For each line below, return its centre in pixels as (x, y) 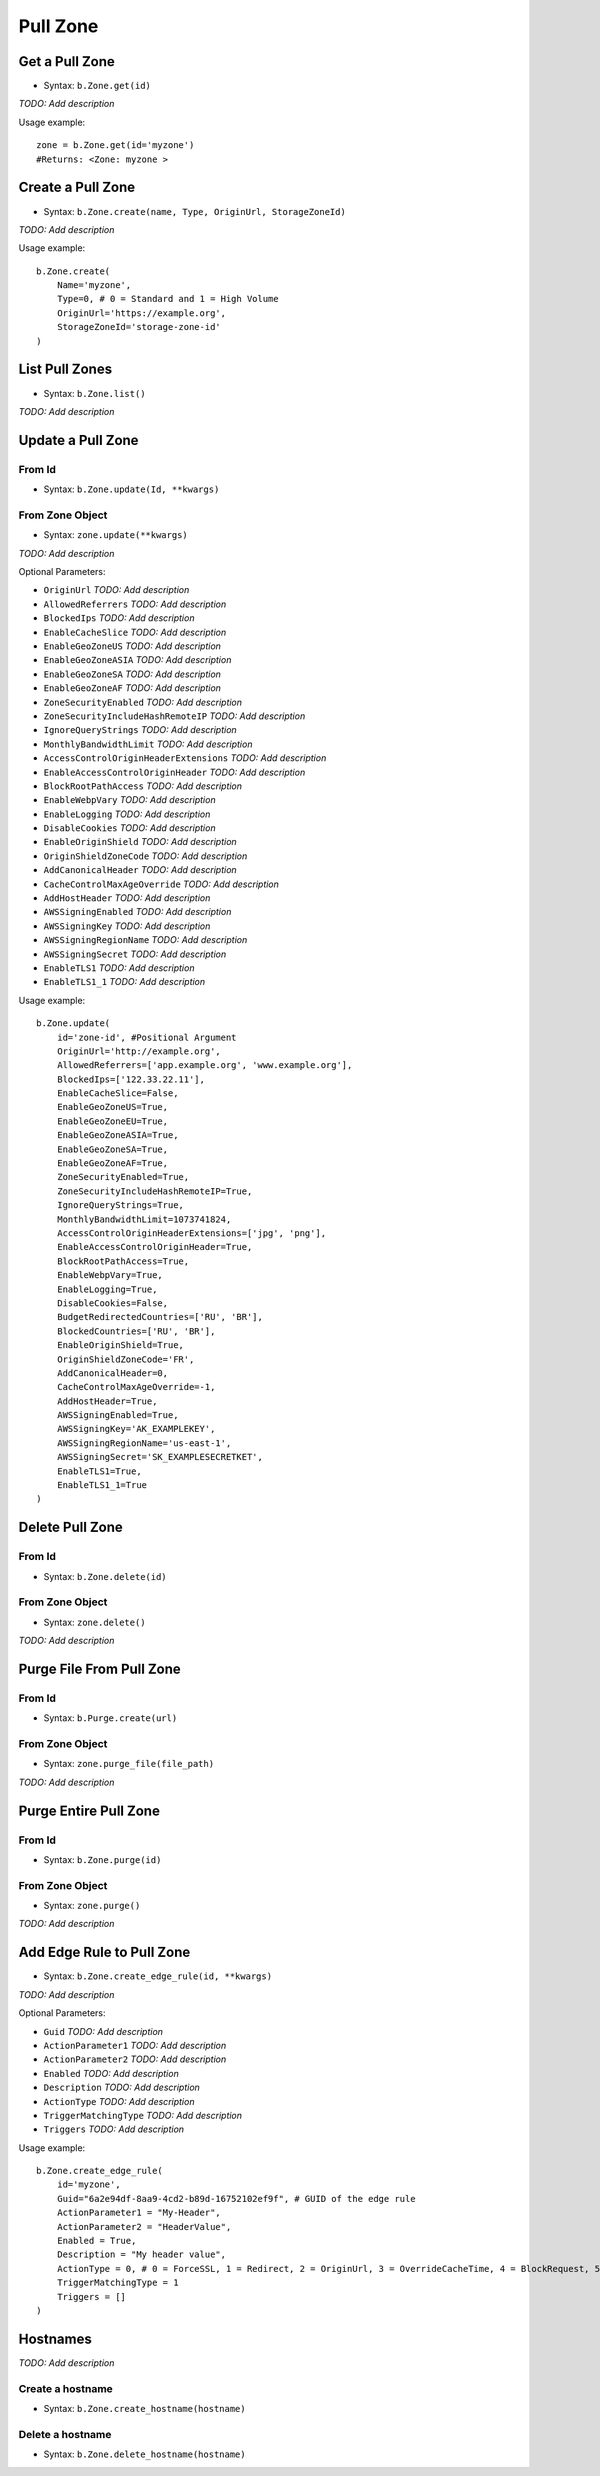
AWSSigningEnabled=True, (117, 1415)
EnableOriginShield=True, (120, 1345)
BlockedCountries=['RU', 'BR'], (136, 1331)
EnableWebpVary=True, (110, 1275)
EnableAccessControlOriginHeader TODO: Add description (174, 772)
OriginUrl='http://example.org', (139, 1051)
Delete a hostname (65, 2434)
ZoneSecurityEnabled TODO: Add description (143, 702)
